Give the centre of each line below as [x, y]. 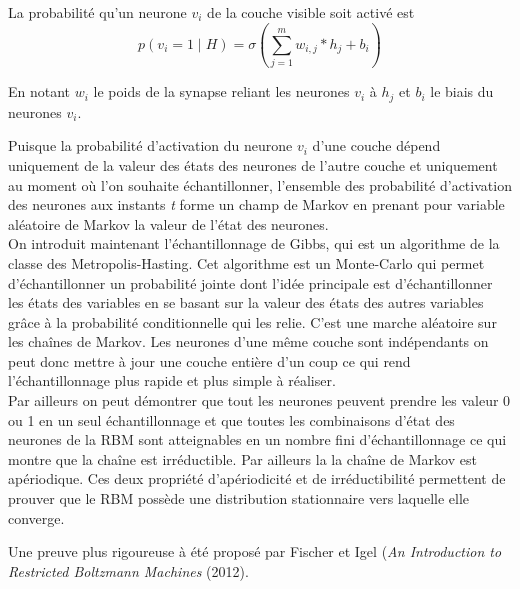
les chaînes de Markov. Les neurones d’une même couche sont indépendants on [248, 341]
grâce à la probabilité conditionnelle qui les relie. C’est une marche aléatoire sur [252, 321]
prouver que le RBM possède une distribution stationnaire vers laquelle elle [239, 498]
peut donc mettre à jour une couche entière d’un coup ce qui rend [209, 360]
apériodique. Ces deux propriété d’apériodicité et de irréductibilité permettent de [257, 478]
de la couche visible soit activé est [311, 12]
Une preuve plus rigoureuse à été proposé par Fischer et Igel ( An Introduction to [255, 551]
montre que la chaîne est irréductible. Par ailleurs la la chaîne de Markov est [242, 458]
